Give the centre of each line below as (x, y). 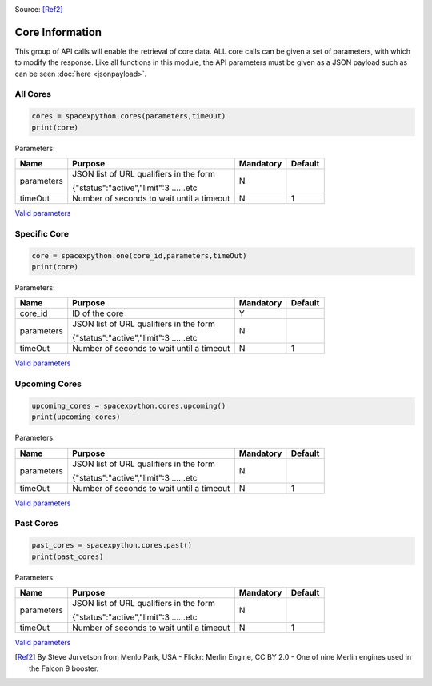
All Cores (33, 94)
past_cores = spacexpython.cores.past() (112, 545)
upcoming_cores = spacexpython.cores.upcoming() (129, 405)
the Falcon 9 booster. (64, 668)
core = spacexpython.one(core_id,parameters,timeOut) (139, 255)
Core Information (58, 32)
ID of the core (98, 313)
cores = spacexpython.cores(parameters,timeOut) (129, 116)
